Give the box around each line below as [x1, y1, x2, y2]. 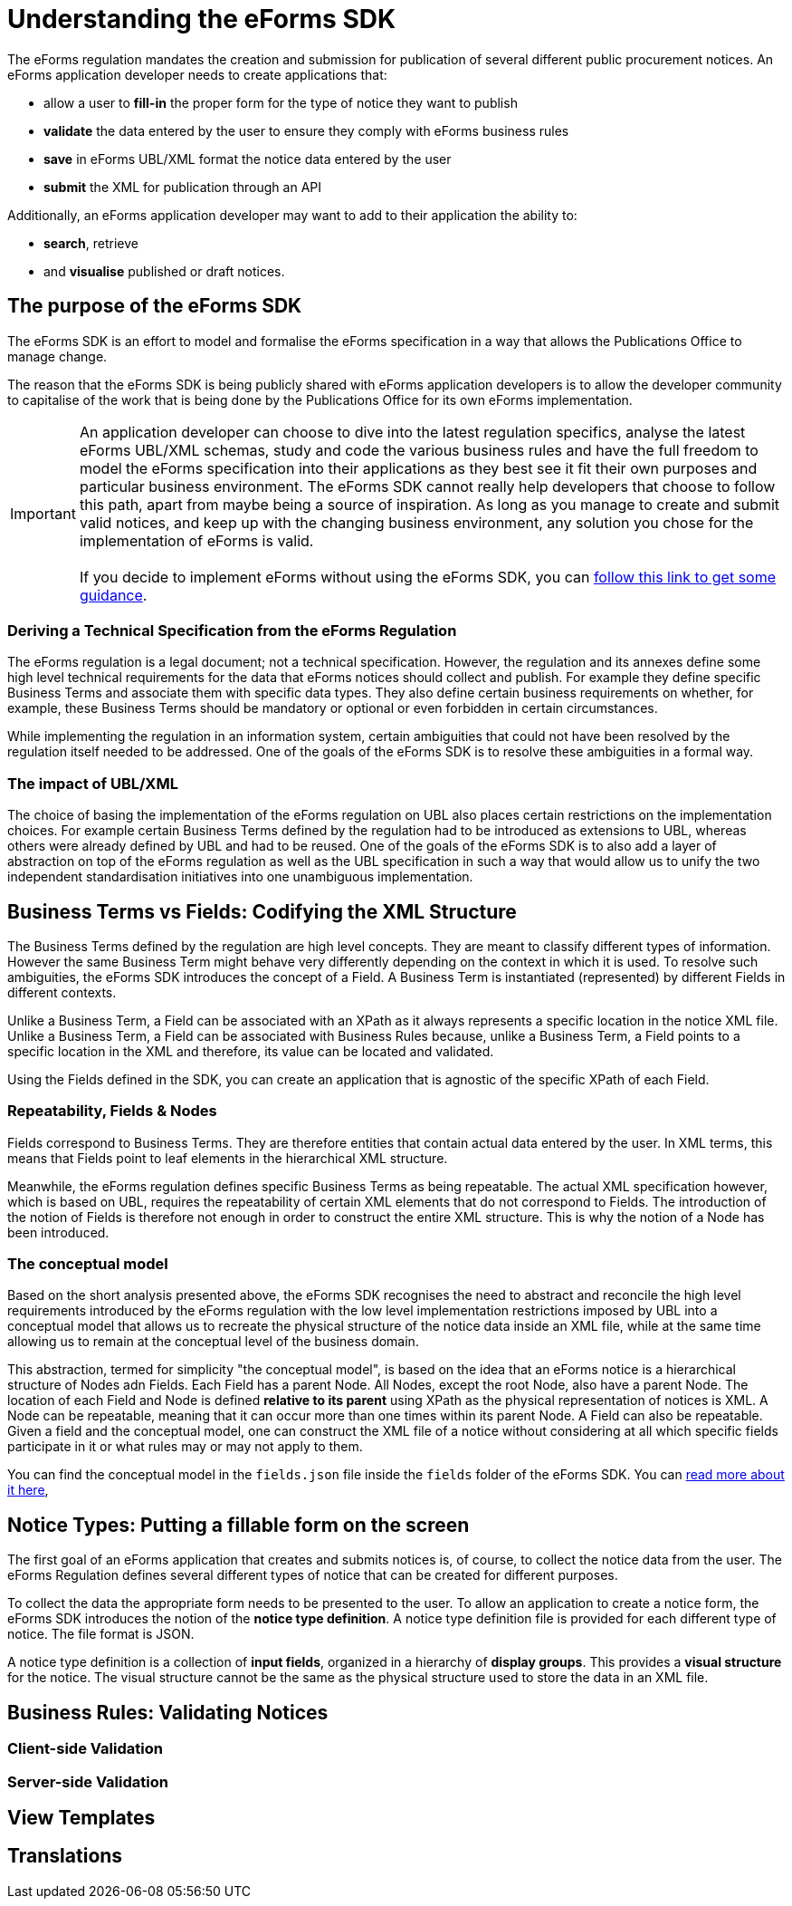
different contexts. [7, 984, 117, 1000]
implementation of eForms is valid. [79, 531, 314, 550]
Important [10, 504, 76, 523]
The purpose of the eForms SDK [7, 294, 302, 318]
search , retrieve [43, 235, 138, 251]
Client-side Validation [7, 1739, 163, 1758]
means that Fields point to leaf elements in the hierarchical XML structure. [7, 1150, 448, 1166]
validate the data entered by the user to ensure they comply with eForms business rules [43, 122, 569, 139]
